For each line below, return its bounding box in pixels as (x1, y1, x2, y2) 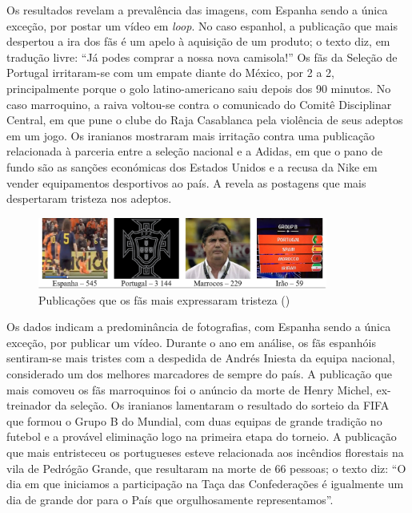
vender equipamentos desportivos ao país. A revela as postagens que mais (6, 174, 366, 191)
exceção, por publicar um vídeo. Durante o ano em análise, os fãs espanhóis (6, 333, 376, 350)
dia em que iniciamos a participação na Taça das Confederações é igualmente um (6, 475, 404, 492)
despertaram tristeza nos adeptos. (6, 190, 172, 207)
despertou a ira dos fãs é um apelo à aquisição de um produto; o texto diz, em (6, 33, 390, 50)
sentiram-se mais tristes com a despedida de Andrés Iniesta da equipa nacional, (6, 349, 395, 366)
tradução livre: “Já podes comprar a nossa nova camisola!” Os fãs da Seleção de (6, 48, 398, 65)
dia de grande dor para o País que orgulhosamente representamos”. (6, 491, 334, 507)
